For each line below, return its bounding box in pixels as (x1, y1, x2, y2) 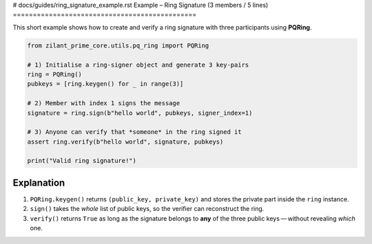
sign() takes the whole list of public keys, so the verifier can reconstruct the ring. (30, 205, 265, 213)
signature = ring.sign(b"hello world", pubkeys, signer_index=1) (27, 109, 253, 117)
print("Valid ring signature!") (27, 157, 137, 165)
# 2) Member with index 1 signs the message (27, 100, 180, 107)
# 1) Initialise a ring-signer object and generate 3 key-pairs (27, 60, 249, 69)
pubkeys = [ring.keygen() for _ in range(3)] (27, 80, 184, 88)
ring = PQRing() (27, 70, 83, 78)
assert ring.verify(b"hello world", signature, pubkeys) (27, 137, 224, 146)
